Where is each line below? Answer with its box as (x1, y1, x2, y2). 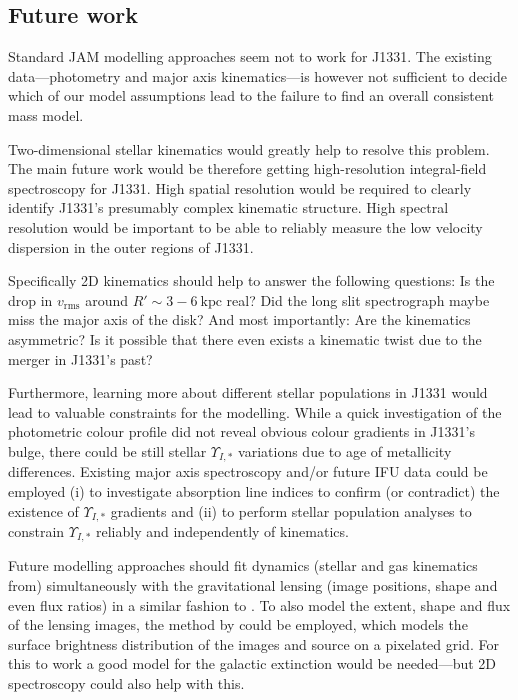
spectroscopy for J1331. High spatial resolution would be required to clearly (8, 177, 472, 198)
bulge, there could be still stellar (8, 440, 207, 461)
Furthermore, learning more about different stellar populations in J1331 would (8, 382, 488, 403)
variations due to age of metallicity (238, 440, 452, 461)
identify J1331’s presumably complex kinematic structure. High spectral (8, 197, 449, 218)
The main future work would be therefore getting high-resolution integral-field (8, 158, 487, 179)
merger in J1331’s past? (8, 348, 153, 369)
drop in (8, 289, 53, 310)
